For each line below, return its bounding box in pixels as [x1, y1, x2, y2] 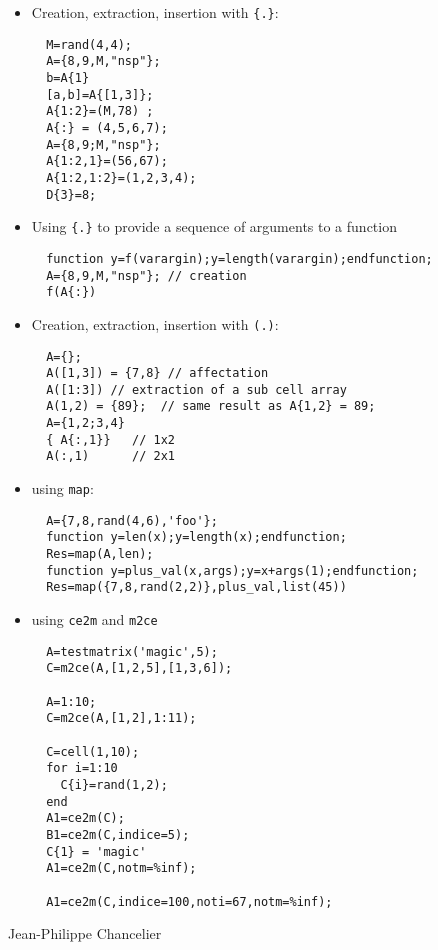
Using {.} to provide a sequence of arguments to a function [31, 216, 397, 237]
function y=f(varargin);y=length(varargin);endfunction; [46, 251, 433, 266]
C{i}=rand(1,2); [60, 777, 168, 792]
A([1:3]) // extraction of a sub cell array [46, 382, 347, 397]
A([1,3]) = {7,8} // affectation [46, 366, 269, 381]
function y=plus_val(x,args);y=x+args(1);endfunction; [46, 563, 419, 578]
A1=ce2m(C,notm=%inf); [46, 861, 197, 876]
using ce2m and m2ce [31, 609, 158, 630]
